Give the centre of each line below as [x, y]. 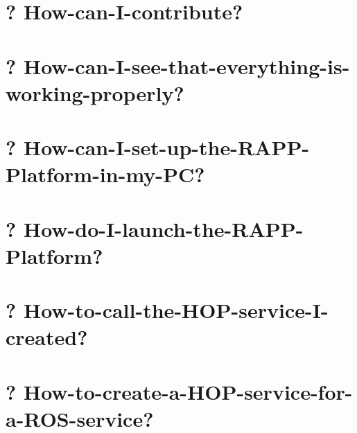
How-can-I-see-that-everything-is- [186, 65]
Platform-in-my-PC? [105, 174]
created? [47, 337]
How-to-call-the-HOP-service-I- [176, 310]
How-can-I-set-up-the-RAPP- [166, 147]
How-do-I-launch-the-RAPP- [163, 228]
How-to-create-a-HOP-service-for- [188, 391]
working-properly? [95, 92]
